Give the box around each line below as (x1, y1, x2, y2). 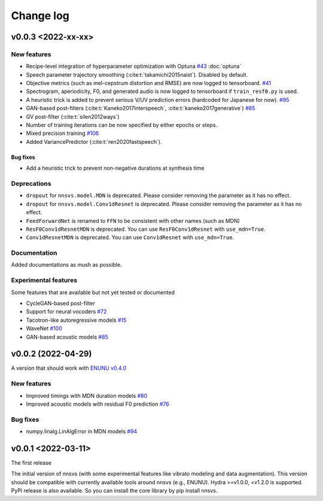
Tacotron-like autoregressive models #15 (26, 316, 127, 324)
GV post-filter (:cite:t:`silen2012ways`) (26, 113, 120, 120)
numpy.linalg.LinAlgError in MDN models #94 (26, 428, 138, 435)
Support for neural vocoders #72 (26, 308, 107, 315)
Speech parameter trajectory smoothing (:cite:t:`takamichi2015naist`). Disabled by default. (26, 71, 248, 78)
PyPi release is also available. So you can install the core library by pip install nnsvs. (11, 487, 218, 494)
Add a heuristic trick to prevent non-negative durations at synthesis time (26, 165, 205, 172)
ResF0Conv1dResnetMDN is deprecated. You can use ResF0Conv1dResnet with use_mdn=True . (26, 225, 266, 233)
